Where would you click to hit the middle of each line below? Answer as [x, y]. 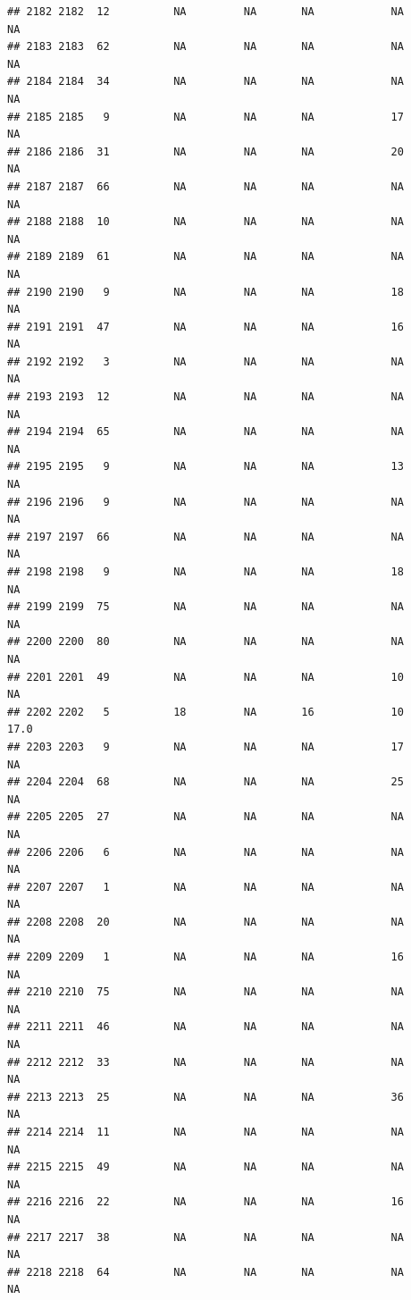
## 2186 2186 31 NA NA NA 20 [205, 151]
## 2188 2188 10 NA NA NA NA [205, 222]
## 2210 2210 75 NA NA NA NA [205, 992]
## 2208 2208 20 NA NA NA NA [205, 922]
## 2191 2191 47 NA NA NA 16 [205, 327]
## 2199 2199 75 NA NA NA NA [205, 607]
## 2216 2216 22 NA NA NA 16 [205, 1202]
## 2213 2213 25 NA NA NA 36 [205, 1097]
